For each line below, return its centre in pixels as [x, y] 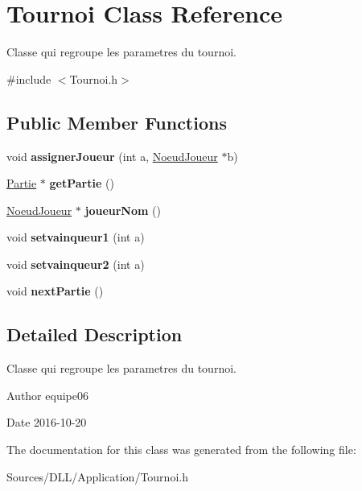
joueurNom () [123, 210]
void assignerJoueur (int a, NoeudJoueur [112, 156]
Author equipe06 [47, 395]
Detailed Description [95, 334]
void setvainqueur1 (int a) [76, 237]
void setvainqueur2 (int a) [76, 264]
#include [29, 78]
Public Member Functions [117, 122]
